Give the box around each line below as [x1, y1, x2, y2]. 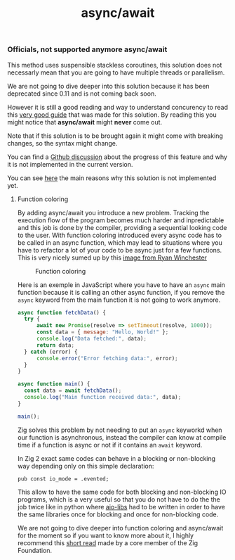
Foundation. [17, 546, 53, 554]
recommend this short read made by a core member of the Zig [17, 538, 199, 547]
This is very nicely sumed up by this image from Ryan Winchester [17, 253, 207, 262]
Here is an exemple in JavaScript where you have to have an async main [17, 280, 226, 289]
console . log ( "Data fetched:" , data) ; [36, 336, 147, 343]
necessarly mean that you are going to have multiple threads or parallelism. [7, 68, 225, 77]
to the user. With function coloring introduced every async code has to [17, 231, 222, 239]
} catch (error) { [24, 348, 78, 355]
